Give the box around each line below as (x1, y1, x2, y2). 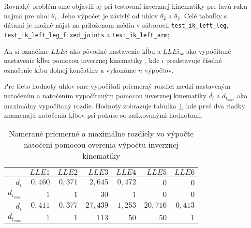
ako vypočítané (186, 46, 231, 56)
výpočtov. (144, 64, 174, 75)
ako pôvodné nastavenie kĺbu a (70, 46, 161, 56)
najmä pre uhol (4, 10, 49, 20)
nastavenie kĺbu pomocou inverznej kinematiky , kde (4, 55, 160, 65)
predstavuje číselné (166, 55, 222, 65)
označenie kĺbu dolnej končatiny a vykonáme (4, 64, 136, 75)
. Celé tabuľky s (180, 10, 227, 20)
